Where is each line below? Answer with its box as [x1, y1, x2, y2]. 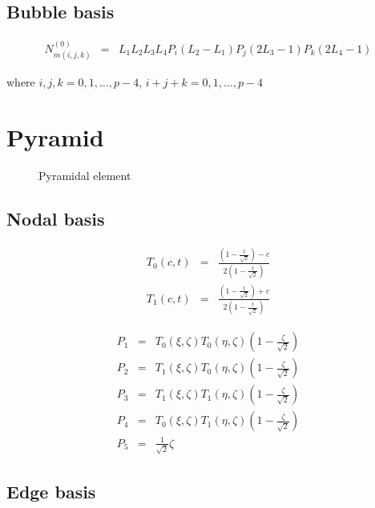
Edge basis [6, 479, 96, 504]
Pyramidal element [38, 167, 131, 184]
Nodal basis [6, 206, 105, 231]
